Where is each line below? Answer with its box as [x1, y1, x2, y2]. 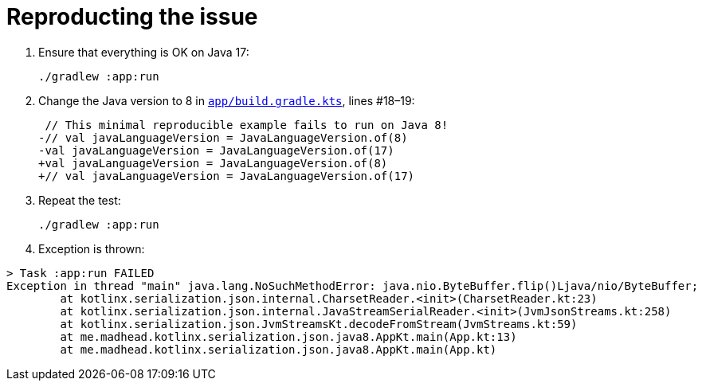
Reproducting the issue [6, 3, 258, 30]
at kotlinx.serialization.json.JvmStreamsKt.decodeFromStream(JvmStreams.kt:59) [60, 317, 578, 330]
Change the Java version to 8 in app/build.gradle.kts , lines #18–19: [38, 93, 415, 107]
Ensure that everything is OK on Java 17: [38, 45, 249, 59]
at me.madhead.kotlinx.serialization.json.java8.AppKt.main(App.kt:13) [60, 330, 517, 343]
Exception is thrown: [38, 241, 145, 256]
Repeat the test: [38, 193, 121, 207]
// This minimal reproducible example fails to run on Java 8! [45, 118, 449, 131]
